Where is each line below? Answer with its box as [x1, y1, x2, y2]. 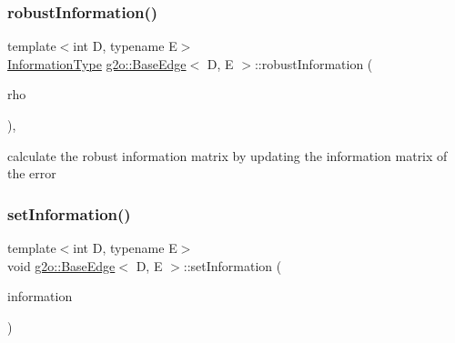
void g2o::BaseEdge [7, 256, 116, 275]
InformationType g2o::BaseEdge [7, 54, 187, 73]
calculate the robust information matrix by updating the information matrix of [7, 146, 448, 165]
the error [7, 164, 56, 183]
